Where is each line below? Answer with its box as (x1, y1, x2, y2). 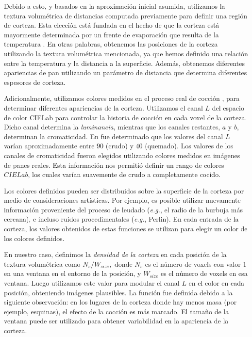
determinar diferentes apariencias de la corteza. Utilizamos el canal (4, 102, 203, 112)
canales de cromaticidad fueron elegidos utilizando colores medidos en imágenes (4, 150, 240, 160)
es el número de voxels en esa (160, 268, 248, 278)
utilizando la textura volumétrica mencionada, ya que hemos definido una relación (4, 48, 248, 58)
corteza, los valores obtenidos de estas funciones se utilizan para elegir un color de (4, 224, 248, 234)
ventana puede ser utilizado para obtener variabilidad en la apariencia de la (4, 316, 229, 326)
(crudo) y (105, 141, 134, 151)
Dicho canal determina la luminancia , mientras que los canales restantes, (4, 122, 220, 132)
